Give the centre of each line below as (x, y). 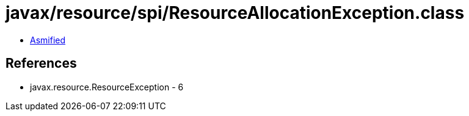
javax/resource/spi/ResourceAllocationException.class (235, 13)
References (41, 63)
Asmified (48, 40)
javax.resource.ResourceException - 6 (107, 87)
